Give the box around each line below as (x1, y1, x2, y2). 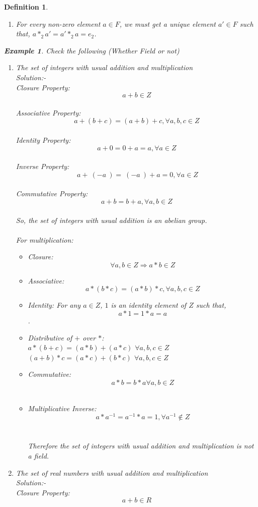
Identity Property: (16, 134, 71, 145)
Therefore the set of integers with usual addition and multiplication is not (28, 440, 254, 451)
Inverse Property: (16, 161, 69, 172)
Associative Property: (16, 107, 81, 118)
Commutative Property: (16, 188, 88, 199)
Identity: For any (28, 300, 81, 310)
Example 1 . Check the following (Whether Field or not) (4, 45, 180, 55)
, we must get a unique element (119, 18, 216, 29)
